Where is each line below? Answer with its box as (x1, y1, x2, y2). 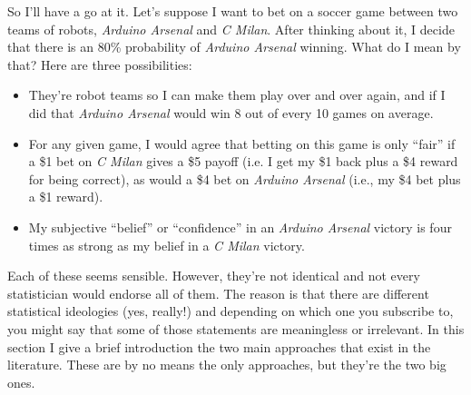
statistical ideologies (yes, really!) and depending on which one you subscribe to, (7, 301, 454, 321)
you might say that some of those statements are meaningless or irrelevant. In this (7, 319, 465, 338)
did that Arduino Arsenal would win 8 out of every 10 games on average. (28, 103, 434, 122)
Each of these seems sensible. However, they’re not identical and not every (7, 266, 420, 285)
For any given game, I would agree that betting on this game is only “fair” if (28, 133, 456, 153)
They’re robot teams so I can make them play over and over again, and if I (28, 85, 446, 104)
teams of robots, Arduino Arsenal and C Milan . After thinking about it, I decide (7, 19, 455, 38)
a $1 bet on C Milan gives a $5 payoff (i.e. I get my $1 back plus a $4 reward (28, 152, 458, 171)
